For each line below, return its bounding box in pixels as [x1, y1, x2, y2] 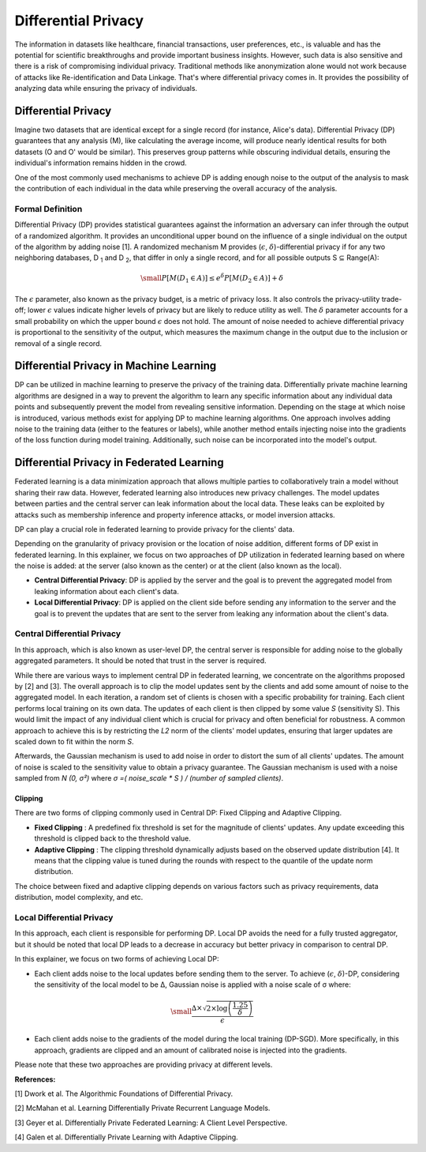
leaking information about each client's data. [34, 586, 179, 596]
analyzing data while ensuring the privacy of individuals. [14, 84, 197, 93]
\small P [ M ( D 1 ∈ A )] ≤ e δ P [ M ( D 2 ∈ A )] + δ [140, 273, 284, 284]
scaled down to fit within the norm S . [14, 736, 134, 746]
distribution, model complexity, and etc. [14, 893, 144, 902]
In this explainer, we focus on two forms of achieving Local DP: [14, 954, 219, 964]
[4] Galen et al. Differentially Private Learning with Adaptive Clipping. [14, 1132, 238, 1142]
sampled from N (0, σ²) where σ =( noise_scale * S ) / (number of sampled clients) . [14, 774, 284, 783]
